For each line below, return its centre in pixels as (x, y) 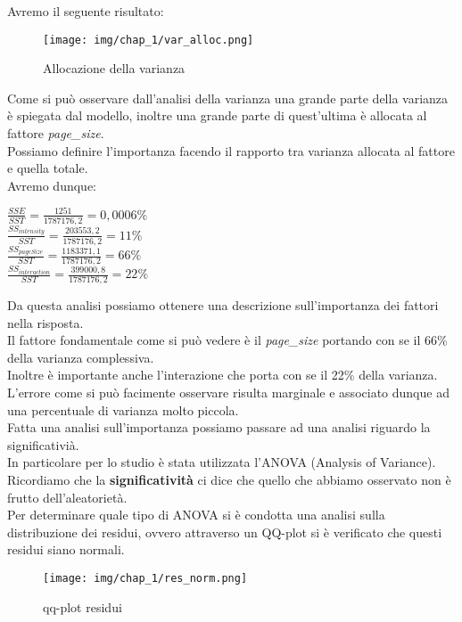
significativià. (43, 444)
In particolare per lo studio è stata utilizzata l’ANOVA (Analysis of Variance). (222, 462)
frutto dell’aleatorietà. (67, 497)
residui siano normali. (66, 549)
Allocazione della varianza (114, 68)
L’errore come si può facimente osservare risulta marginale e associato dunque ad (228, 393)
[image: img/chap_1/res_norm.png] (145, 578)
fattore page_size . (56, 133)
